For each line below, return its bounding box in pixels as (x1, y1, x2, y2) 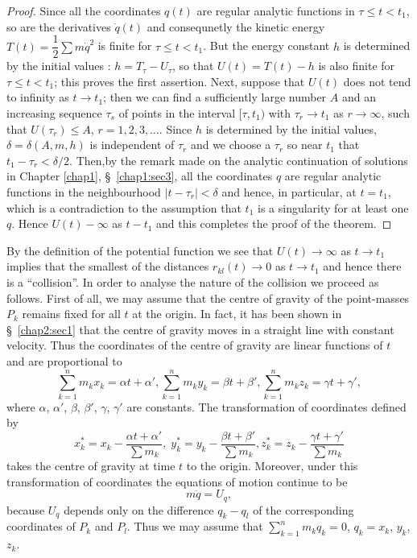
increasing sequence (6, 105, 102, 122)
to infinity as (6, 89, 69, 105)
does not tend (343, 72, 411, 89)
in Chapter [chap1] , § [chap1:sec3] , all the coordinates (6, 167, 273, 184)
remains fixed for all (22, 305, 121, 322)
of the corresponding (253, 501, 354, 518)
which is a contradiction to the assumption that (6, 199, 242, 216)
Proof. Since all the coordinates (6, 2, 161, 19)
